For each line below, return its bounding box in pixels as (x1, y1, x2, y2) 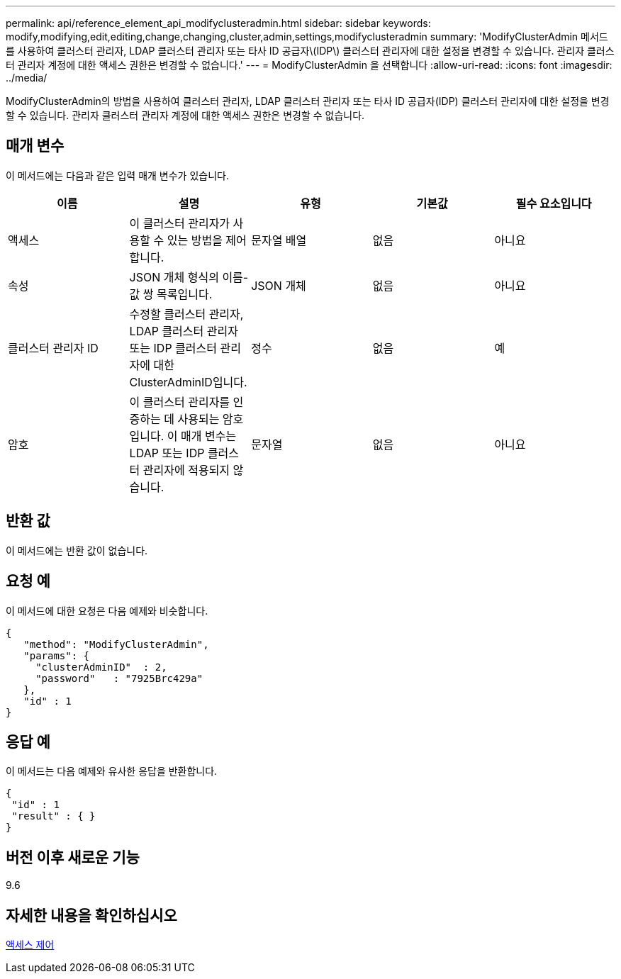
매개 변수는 (181, 428, 237, 443)
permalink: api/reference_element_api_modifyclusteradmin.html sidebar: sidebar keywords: (6, 17, 431, 29)
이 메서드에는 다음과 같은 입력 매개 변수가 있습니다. (6, 169, 229, 181)
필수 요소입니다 (515, 196, 592, 211)
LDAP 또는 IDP (129, 445, 205, 460)
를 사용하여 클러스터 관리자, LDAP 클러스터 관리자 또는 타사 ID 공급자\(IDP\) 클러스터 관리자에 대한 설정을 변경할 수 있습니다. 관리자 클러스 (6, 45, 615, 57)
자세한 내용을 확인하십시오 (6, 906, 177, 924)
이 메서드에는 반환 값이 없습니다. (6, 544, 148, 556)
